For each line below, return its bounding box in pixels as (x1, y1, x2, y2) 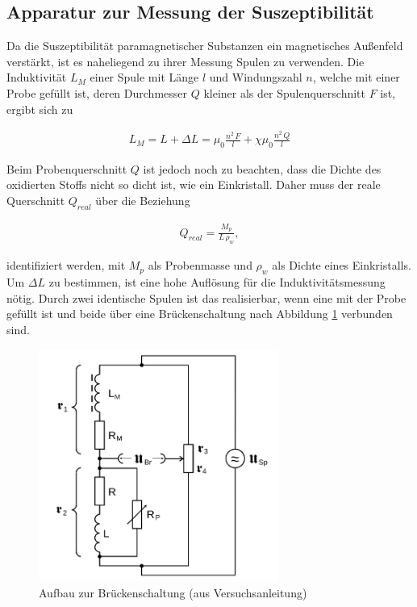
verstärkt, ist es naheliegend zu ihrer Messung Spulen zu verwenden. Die (6, 52, 365, 69)
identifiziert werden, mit (6, 257, 126, 274)
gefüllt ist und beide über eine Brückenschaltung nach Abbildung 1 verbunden (6, 305, 393, 322)
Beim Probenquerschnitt (6, 160, 127, 177)
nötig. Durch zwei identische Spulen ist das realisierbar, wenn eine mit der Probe (6, 289, 407, 306)
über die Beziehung (95, 192, 190, 209)
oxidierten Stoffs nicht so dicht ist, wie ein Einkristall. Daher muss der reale (6, 176, 381, 193)
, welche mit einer (312, 69, 400, 86)
